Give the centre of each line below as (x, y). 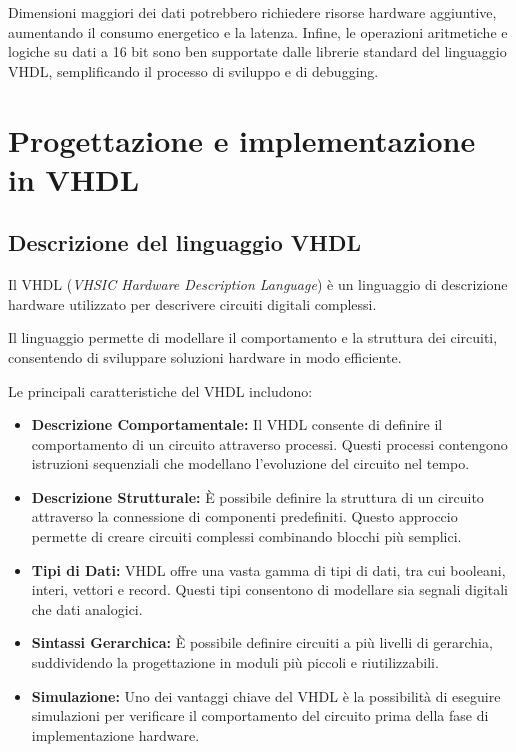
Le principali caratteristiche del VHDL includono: (160, 390)
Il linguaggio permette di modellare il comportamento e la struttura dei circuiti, (253, 337)
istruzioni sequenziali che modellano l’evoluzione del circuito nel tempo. (250, 463)
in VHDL (74, 178)
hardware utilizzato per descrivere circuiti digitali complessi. (192, 303)
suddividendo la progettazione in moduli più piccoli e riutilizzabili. (235, 662)
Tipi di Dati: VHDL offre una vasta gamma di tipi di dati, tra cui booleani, (268, 569)
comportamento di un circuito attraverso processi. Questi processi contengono (269, 443)
